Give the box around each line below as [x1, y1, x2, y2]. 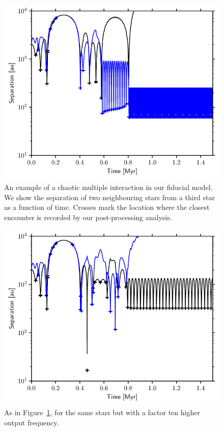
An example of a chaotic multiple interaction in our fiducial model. [4, 181, 213, 192]
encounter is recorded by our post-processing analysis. [4, 211, 172, 222]
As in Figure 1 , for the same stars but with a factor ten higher [4, 407, 200, 418]
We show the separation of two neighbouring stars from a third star [4, 191, 215, 202]
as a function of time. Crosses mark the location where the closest [4, 202, 210, 212]
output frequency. [4, 417, 59, 427]
